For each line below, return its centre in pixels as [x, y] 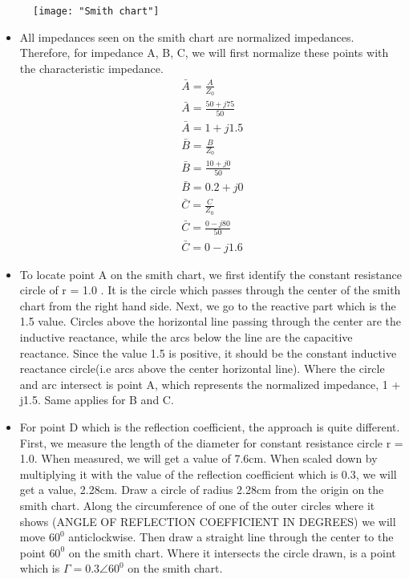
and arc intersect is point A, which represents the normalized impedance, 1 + [210, 384]
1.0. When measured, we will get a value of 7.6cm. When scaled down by [198, 458]
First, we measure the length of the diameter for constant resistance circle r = [211, 442]
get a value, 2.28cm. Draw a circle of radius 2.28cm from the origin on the [202, 490]
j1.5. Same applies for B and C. [97, 400]
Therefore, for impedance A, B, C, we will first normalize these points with [204, 53]
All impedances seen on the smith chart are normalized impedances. [187, 36]
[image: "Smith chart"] [96, 11]
